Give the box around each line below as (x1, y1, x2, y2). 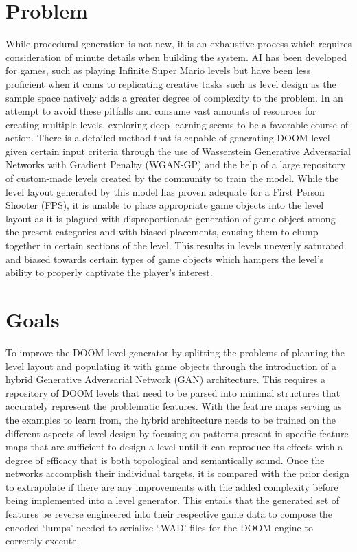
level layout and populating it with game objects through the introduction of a (5, 358, 337, 373)
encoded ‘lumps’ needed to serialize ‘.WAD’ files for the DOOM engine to (5, 520, 313, 534)
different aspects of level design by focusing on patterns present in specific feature (5, 426, 349, 440)
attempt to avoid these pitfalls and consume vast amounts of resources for (5, 104, 316, 118)
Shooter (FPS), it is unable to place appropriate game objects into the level (5, 198, 324, 212)
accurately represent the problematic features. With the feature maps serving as (5, 399, 342, 413)
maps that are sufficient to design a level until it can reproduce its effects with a (5, 439, 343, 454)
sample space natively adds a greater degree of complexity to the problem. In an (5, 90, 343, 104)
